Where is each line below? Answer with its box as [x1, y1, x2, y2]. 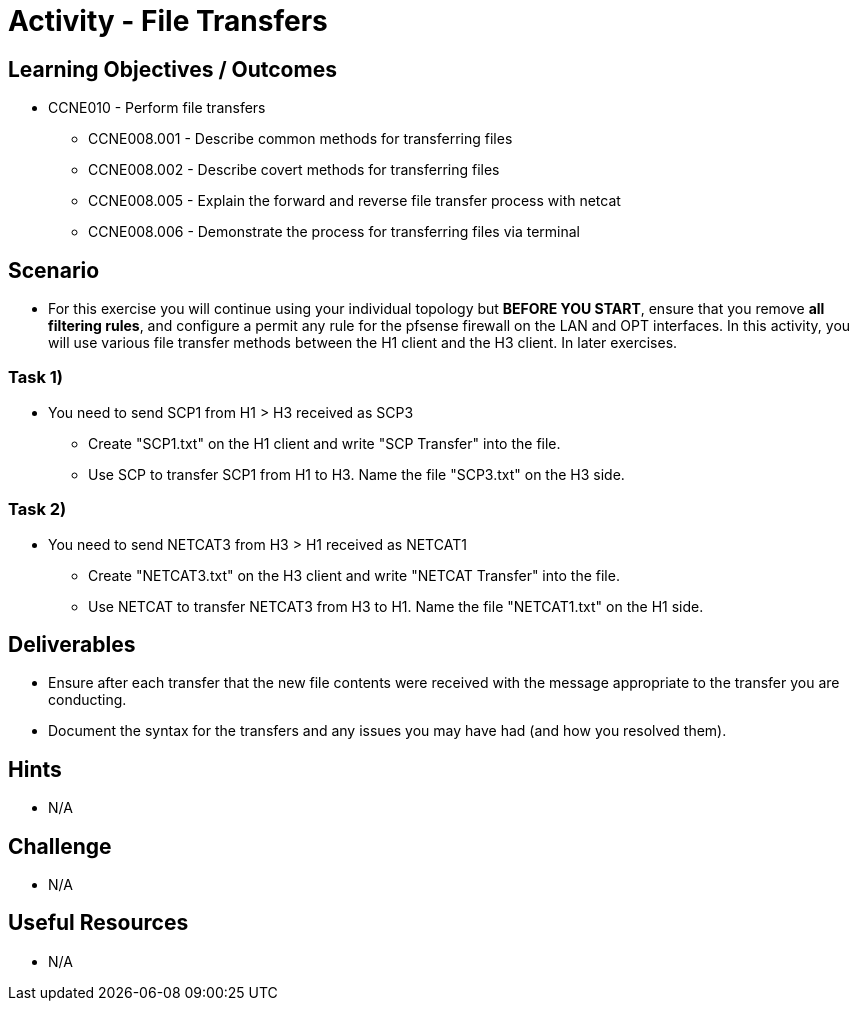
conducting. [48, 691, 127, 709]
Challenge [8, 833, 112, 859]
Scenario [8, 257, 100, 283]
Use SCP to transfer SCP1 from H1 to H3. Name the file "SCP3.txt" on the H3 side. [88, 465, 625, 483]
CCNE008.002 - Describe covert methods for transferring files [88, 161, 500, 179]
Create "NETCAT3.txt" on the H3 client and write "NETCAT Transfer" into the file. [88, 566, 620, 584]
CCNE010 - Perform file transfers [48, 99, 266, 117]
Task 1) [8, 367, 63, 388]
